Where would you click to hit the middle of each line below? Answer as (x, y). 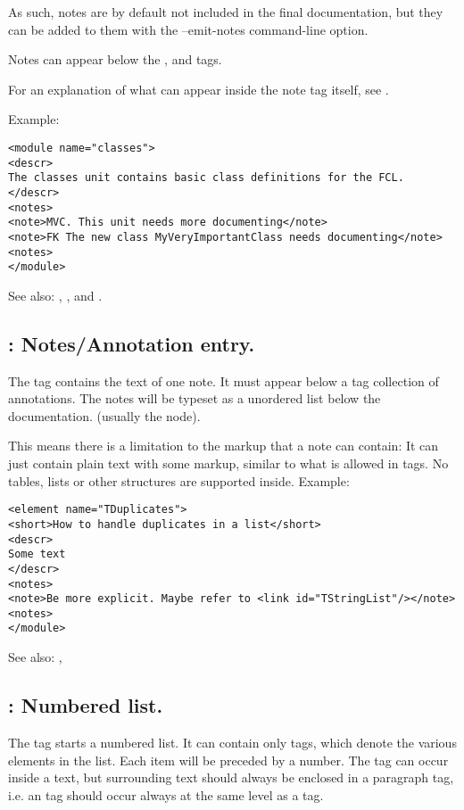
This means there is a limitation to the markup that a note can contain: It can (224, 446)
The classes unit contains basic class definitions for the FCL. (206, 178)
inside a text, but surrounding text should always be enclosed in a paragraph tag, (231, 777)
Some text (37, 554)
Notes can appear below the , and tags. (115, 59)
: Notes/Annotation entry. (132, 343)
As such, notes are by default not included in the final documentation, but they (226, 12)
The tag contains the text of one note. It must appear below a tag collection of (224, 380)
